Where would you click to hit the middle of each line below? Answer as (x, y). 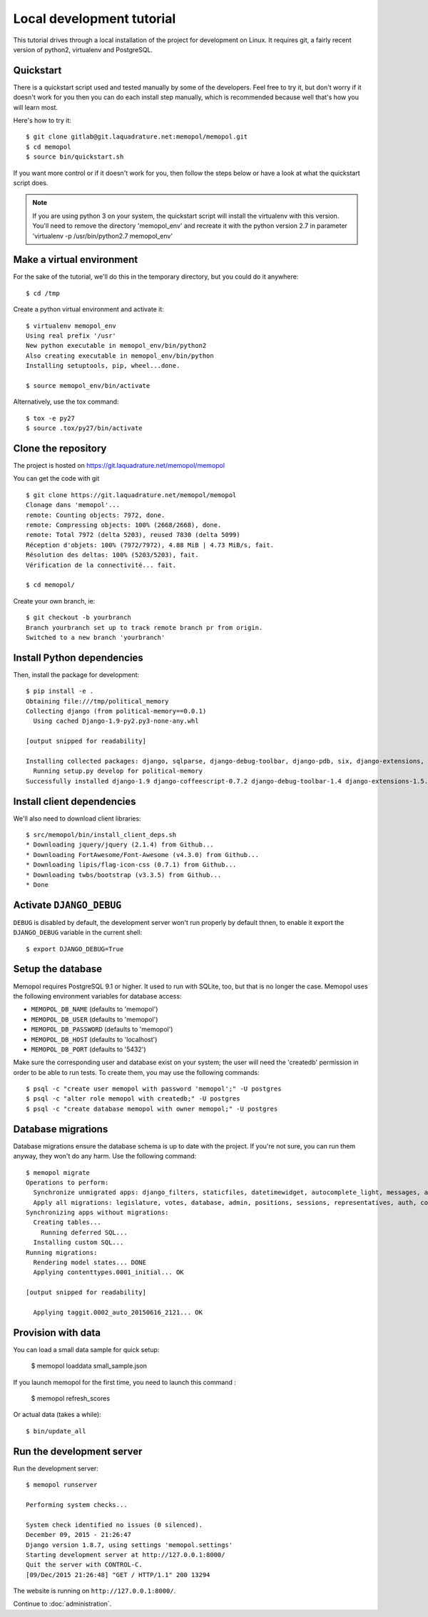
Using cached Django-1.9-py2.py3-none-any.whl (116, 721)
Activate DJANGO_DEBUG (67, 905)
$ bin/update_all (56, 1431)
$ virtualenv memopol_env (71, 326)
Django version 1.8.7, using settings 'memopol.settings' (129, 1545)
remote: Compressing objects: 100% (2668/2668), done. (124, 525)
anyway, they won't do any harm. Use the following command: (105, 1156)
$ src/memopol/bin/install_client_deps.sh (101, 835)
